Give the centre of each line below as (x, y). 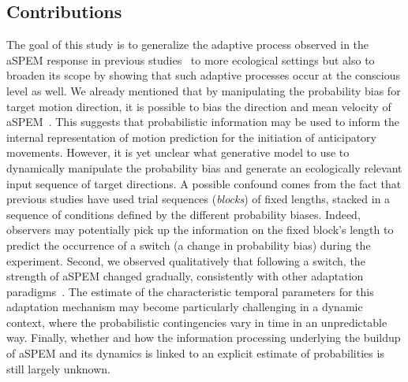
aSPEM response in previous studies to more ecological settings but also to (191, 59)
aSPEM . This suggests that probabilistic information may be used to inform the (203, 122)
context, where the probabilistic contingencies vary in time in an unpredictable (197, 322)
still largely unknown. (58, 368)
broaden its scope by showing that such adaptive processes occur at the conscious (203, 75)
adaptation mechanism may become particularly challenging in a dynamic (185, 307)
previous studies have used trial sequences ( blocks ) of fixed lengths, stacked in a (198, 199)
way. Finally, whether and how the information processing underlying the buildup (204, 337)
